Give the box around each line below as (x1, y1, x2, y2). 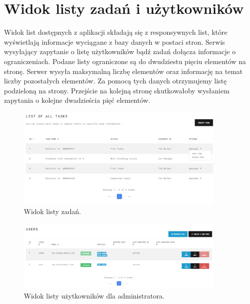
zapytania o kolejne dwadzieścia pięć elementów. (4, 95, 150, 105)
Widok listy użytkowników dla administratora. (24, 290, 165, 301)
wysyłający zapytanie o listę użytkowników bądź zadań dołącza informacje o (4, 46, 236, 57)
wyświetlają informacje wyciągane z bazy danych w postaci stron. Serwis (4, 36, 225, 47)
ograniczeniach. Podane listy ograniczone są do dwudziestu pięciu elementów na (4, 56, 246, 66)
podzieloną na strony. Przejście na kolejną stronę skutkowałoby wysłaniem (4, 85, 230, 95)
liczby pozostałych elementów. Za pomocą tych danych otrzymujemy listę (4, 76, 227, 86)
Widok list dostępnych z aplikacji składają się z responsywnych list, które (4, 27, 228, 37)
